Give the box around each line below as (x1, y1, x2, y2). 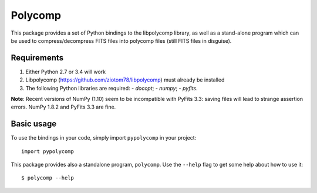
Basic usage (11, 119, 57, 129)
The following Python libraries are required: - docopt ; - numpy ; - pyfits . (25, 84, 198, 92)
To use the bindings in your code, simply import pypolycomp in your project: (11, 134, 197, 141)
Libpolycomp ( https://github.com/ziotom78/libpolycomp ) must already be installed (25, 76, 225, 83)
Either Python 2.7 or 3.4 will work (25, 68, 106, 75)
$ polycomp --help (21, 175, 75, 181)
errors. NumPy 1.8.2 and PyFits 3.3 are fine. (11, 103, 116, 111)
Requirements (11, 53, 64, 63)
